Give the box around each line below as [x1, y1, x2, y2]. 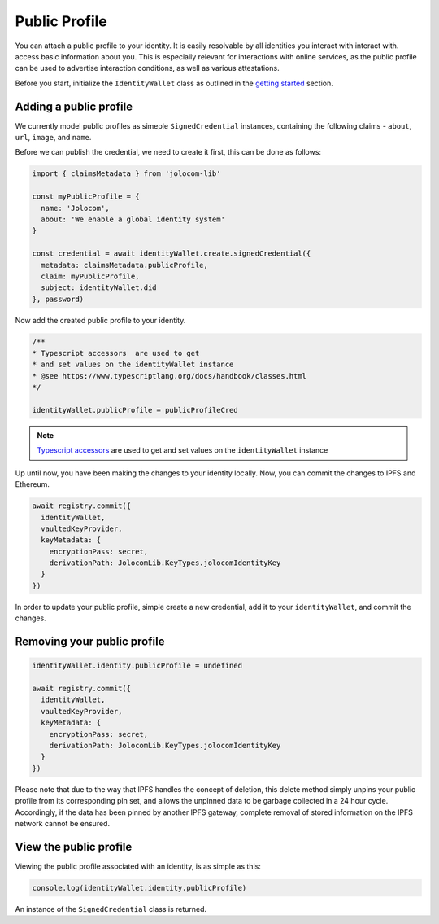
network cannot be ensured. [15, 818, 110, 828]
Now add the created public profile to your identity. [15, 315, 186, 325]
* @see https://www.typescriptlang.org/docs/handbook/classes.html [32, 371, 307, 380]
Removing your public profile [15, 635, 165, 649]
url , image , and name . [15, 133, 92, 142]
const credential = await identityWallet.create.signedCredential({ [32, 249, 311, 258]
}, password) [32, 294, 85, 304]
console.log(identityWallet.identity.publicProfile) [32, 883, 247, 892]
